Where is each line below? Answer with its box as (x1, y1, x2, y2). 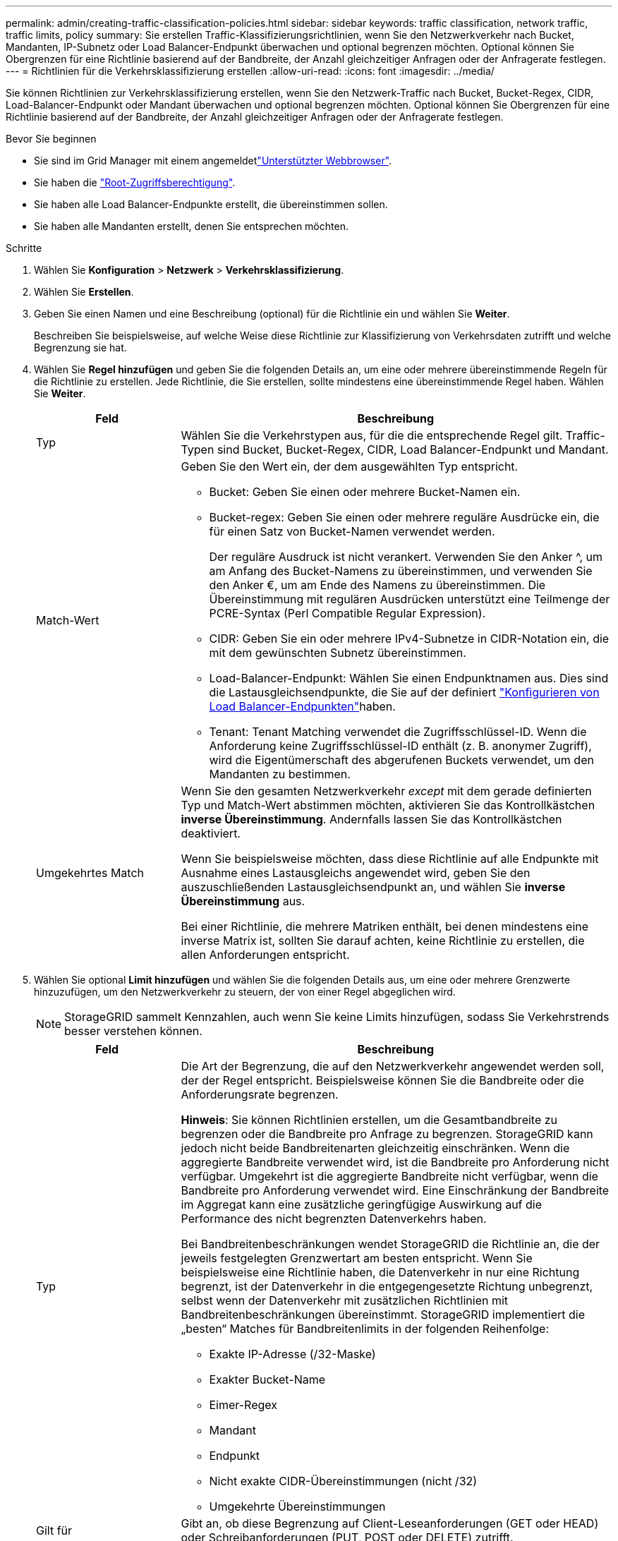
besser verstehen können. (64, 1024, 202, 1038)
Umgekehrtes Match (36, 866, 145, 880)
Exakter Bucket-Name (209, 1372, 326, 1386)
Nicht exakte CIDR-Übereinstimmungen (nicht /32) (209, 1474, 478, 1488)
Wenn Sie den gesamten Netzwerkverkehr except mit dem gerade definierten (181, 784, 592, 798)
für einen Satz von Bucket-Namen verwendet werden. (209, 524, 495, 538)
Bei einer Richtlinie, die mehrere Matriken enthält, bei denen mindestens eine (181, 919, 589, 933)
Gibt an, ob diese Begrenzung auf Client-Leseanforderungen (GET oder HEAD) (181, 1516, 599, 1530)
